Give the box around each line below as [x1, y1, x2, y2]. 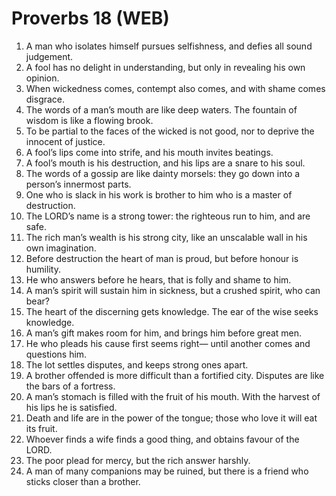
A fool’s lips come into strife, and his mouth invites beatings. [25, 146, 274, 158]
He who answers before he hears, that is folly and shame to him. [25, 273, 292, 286]
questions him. [25, 348, 88, 360]
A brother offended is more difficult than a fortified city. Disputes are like [25, 369, 325, 381]
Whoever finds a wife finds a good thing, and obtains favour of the [25, 433, 300, 445]
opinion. [25, 72, 60, 84]
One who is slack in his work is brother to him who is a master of [25, 188, 293, 201]
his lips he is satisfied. [25, 401, 118, 413]
